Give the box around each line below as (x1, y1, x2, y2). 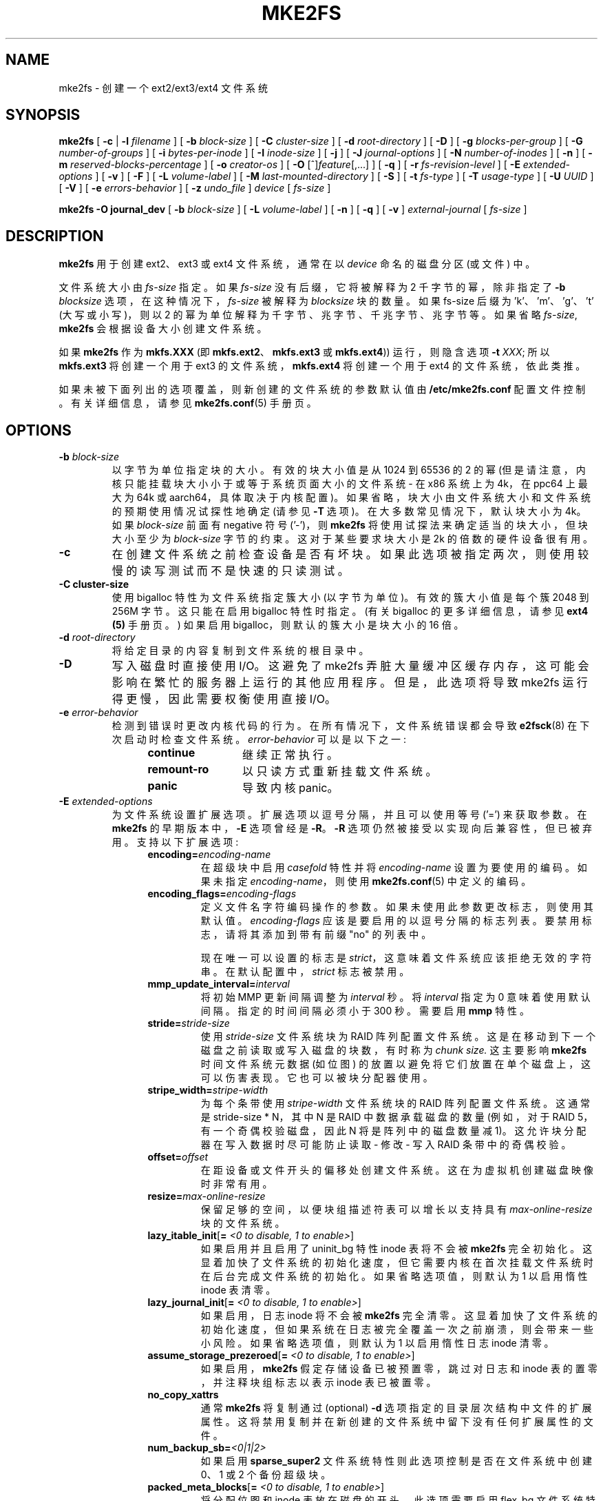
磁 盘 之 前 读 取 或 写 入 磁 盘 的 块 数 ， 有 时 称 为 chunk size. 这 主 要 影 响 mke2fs (200, 1044, 587, 1056)
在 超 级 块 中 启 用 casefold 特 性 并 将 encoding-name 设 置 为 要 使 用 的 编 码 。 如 (200, 861, 587, 874)
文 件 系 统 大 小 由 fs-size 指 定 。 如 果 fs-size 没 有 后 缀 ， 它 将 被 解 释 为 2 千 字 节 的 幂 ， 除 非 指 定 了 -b (59, 281, 566, 294)
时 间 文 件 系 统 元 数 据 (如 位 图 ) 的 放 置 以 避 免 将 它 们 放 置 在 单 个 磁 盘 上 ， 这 (200, 1058, 591, 1070)
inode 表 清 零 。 (200, 1284, 276, 1296)
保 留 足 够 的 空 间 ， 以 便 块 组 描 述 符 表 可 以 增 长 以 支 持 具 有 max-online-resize (200, 1203, 593, 1216)
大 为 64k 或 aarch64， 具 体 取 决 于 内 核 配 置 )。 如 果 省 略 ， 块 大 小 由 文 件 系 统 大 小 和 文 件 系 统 (112, 491, 591, 504)
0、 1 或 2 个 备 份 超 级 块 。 (200, 1469, 331, 1481)
